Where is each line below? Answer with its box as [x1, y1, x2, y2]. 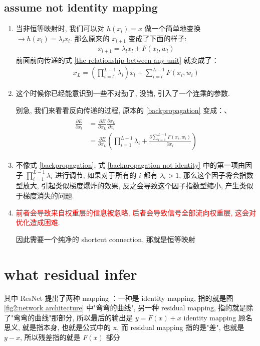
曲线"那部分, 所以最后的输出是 [35, 312, 133, 322]
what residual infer [4, 263, 137, 284]
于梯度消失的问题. [16, 190, 74, 201]
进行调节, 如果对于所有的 [55, 169, 137, 180]
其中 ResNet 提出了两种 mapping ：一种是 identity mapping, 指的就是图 [4, 292, 233, 303]
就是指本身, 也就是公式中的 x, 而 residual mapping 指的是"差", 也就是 [22, 322, 244, 332]
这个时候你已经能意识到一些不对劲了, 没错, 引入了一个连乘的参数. [16, 88, 230, 98]
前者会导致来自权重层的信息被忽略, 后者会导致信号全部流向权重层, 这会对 [16, 207, 256, 217]
